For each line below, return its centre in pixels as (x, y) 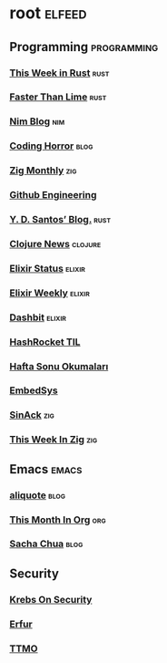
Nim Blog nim (37, 121)
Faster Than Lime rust (58, 97)
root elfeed (48, 13)
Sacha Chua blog (46, 544)
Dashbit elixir (38, 317)
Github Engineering (53, 195)
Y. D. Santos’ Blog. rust (60, 220)
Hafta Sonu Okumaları (59, 366)
